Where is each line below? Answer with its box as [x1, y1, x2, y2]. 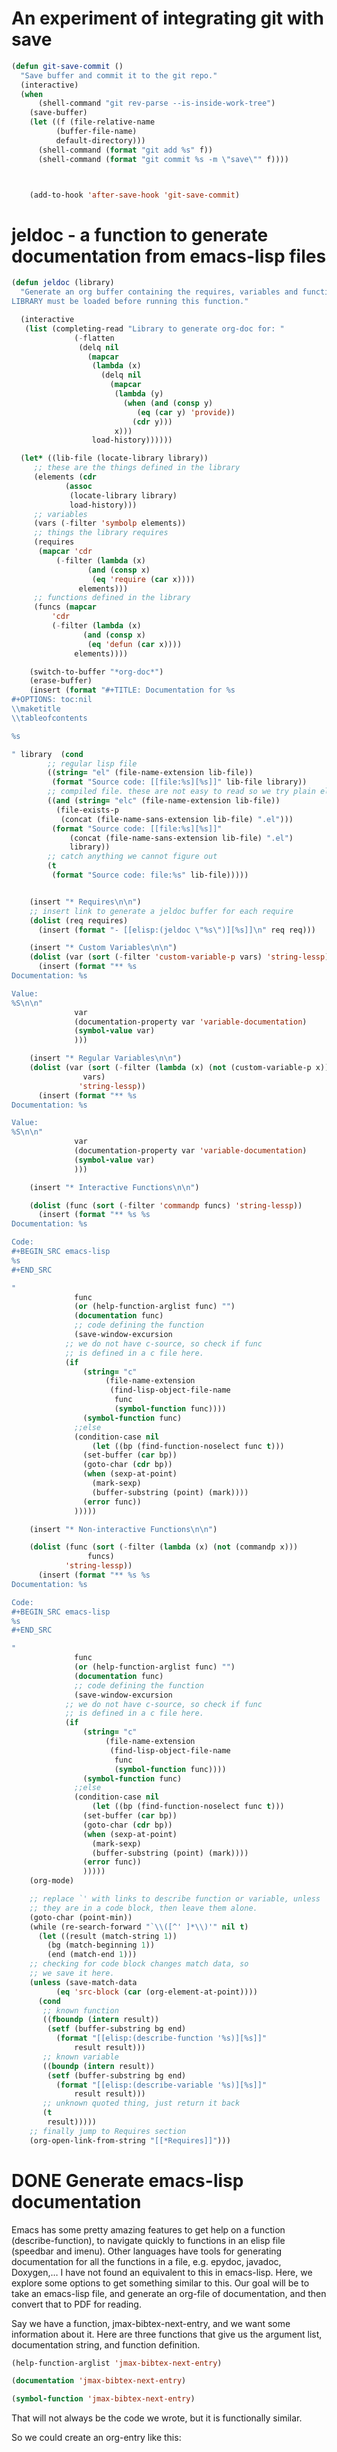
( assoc [64, 481, 93, 491]
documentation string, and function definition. [11, 2338, 201, 2351]
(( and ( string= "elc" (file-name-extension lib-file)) [47, 796, 281, 806]
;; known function [42, 2005, 119, 2016]
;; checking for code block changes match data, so [29, 1959, 249, 1969]
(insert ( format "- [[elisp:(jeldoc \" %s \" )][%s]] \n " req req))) [37, 925, 316, 935]
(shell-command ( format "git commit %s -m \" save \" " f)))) [37, 154, 289, 164]
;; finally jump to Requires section [29, 2126, 187, 2136]
